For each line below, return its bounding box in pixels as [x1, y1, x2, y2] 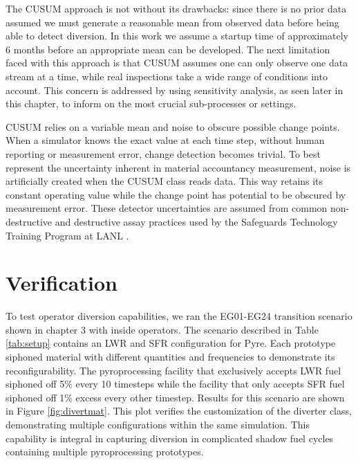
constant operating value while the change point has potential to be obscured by [6, 187, 346, 201]
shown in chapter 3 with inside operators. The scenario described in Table [6, 322, 319, 336]
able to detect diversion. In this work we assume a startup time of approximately [6, 28, 348, 43]
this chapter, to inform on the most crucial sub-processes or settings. [6, 96, 296, 111]
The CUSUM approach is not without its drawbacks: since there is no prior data [6, 1, 347, 15]
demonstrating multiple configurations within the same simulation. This [6, 417, 310, 431]
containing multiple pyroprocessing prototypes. [6, 444, 204, 459]
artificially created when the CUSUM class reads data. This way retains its [6, 174, 323, 188]
